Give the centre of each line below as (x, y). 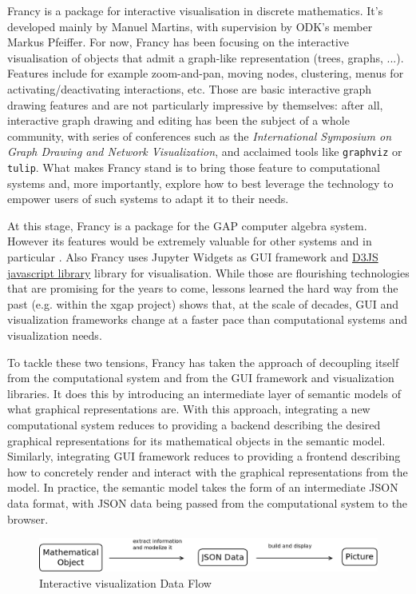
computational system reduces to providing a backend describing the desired (194, 424)
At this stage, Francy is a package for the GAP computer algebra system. (187, 225)
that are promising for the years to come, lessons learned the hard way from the (203, 288)
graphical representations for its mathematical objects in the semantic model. (196, 440)
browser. (28, 518)
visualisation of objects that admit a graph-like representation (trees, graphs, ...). (206, 57)
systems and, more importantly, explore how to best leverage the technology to (200, 183)
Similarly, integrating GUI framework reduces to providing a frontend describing (204, 456)
